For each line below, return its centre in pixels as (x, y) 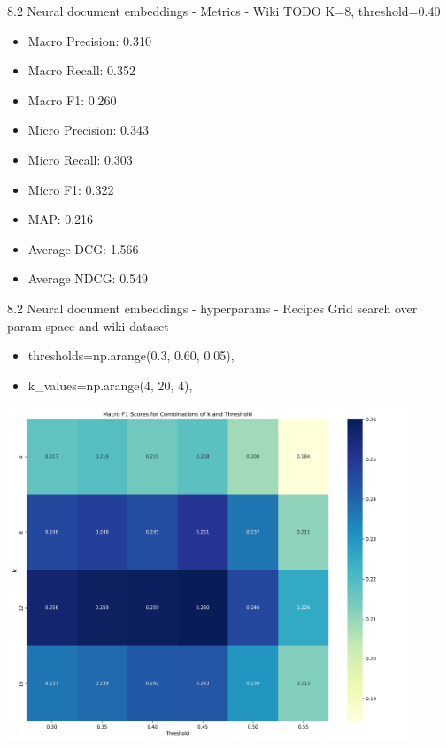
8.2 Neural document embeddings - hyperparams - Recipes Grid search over (212, 308)
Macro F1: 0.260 (72, 100)
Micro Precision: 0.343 (88, 130)
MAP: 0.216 (61, 219)
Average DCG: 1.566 (83, 248)
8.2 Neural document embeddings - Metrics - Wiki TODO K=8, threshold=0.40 (224, 11)
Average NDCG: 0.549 (88, 278)
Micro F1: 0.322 (71, 189)
